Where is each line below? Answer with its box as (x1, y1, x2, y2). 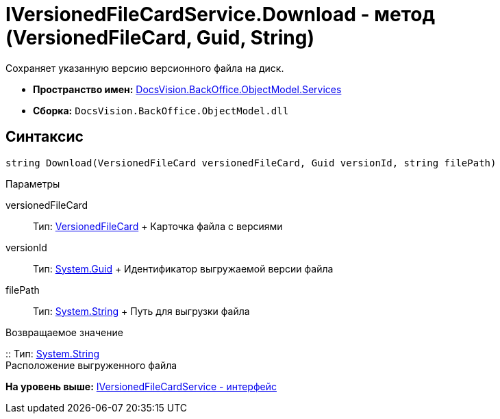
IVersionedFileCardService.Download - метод (5, 3, 435, 26)
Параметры (5, 177, 60, 190)
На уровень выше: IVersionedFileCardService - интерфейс (5, 380, 277, 392)
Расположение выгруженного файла (5, 359, 177, 371)
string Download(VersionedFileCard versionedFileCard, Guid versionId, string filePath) (5, 157, 497, 168)
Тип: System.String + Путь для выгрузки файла (33, 305, 250, 317)
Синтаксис (5, 128, 84, 146)
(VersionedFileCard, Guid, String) (5, 26, 314, 49)
